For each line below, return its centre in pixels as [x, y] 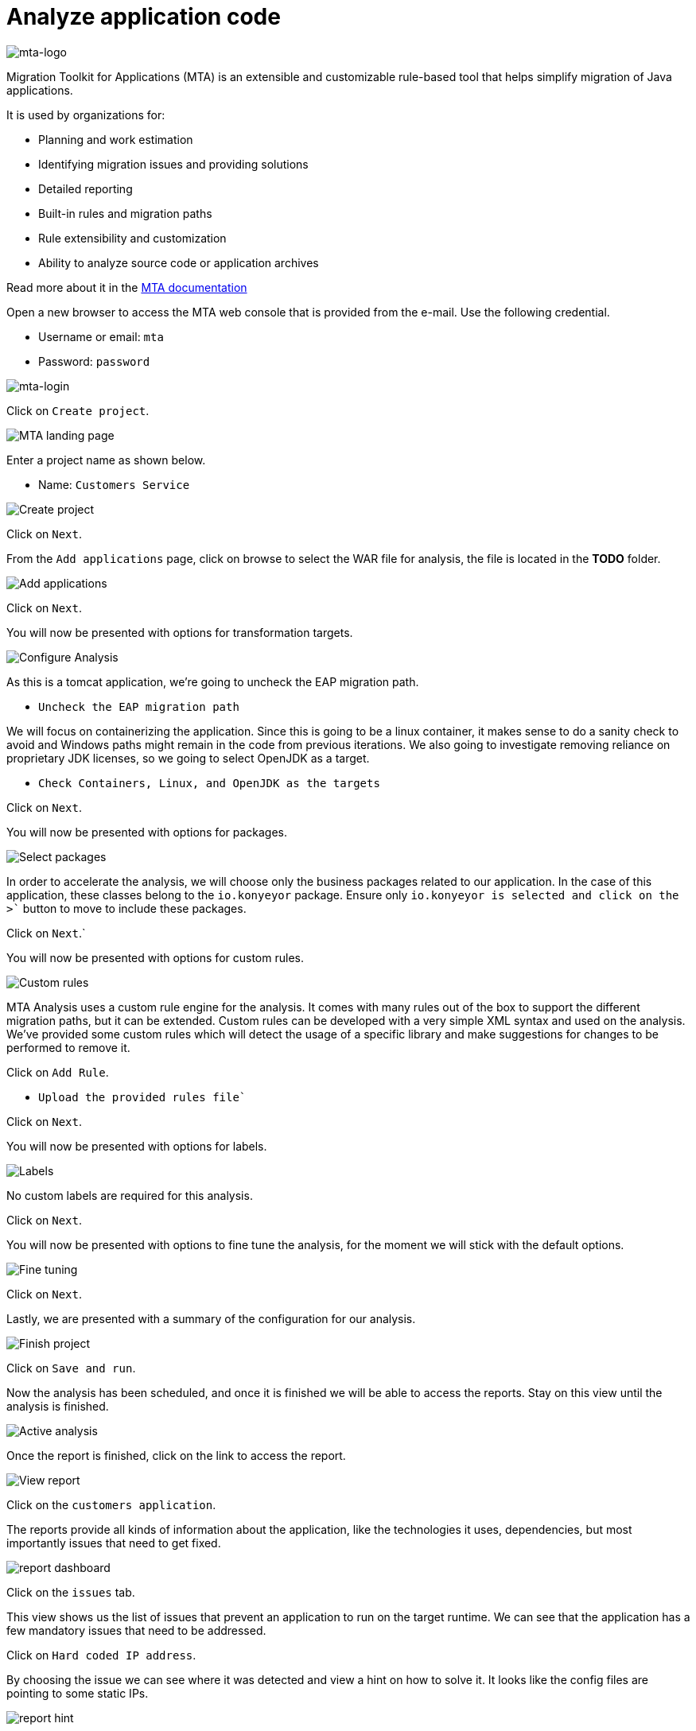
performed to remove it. [68, 1047]
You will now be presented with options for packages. [147, 832]
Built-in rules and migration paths [125, 213]
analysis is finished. [58, 1406]
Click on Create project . [78, 410]
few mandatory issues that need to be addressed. [136, 1630]
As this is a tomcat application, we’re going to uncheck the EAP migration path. [213, 681]
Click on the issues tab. [71, 1592]
